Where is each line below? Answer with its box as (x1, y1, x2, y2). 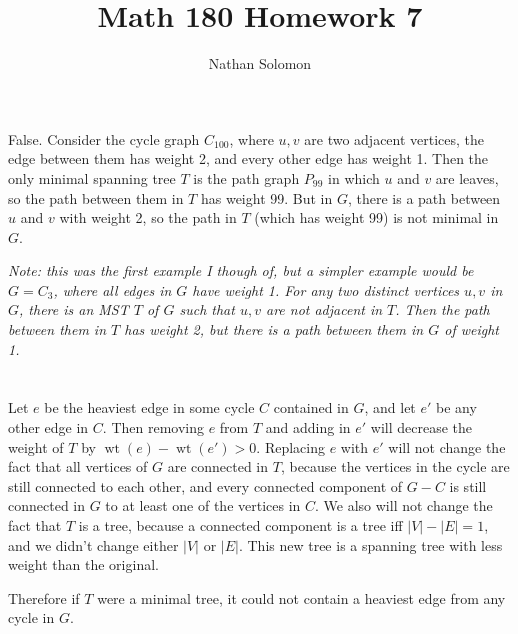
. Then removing (102, 417, 204, 438)
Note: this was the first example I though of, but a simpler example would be (8, 260, 474, 281)
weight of (8, 436, 64, 457)
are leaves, (435, 167, 499, 188)
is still (449, 475, 487, 496)
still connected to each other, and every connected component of (8, 475, 403, 496)
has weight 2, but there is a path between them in (124, 319, 424, 340)
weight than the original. (8, 554, 159, 575)
